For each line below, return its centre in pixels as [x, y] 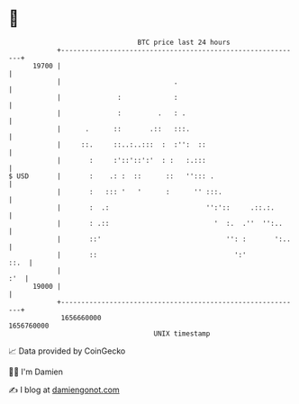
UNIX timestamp [182, 333]
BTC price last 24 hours [184, 42]
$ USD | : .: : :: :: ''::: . [112, 176]
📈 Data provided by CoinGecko [67, 351]
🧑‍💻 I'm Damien [36, 372]
